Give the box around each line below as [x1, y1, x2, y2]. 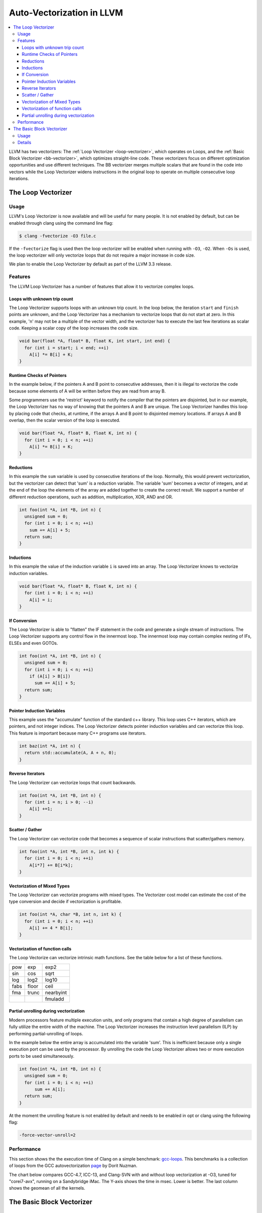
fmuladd [45, 995, 64, 1002]
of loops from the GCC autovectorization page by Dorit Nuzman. [9, 1163, 138, 1169]
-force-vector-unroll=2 [19, 1132, 76, 1138]
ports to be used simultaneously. [9, 1053, 75, 1059]
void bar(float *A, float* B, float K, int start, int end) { [19, 338, 170, 344]
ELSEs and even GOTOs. [9, 640, 58, 646]
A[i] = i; [29, 597, 53, 603]
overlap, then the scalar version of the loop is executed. [9, 417, 121, 423]
